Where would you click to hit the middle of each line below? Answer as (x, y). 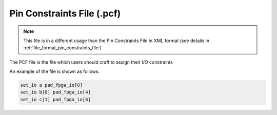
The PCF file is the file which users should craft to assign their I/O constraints (91, 62)
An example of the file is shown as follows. (55, 71)
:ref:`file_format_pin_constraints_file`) (63, 48)
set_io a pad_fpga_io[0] (52, 85)
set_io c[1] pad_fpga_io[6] (55, 99)
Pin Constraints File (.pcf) (65, 13)
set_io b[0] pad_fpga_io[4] (55, 92)
